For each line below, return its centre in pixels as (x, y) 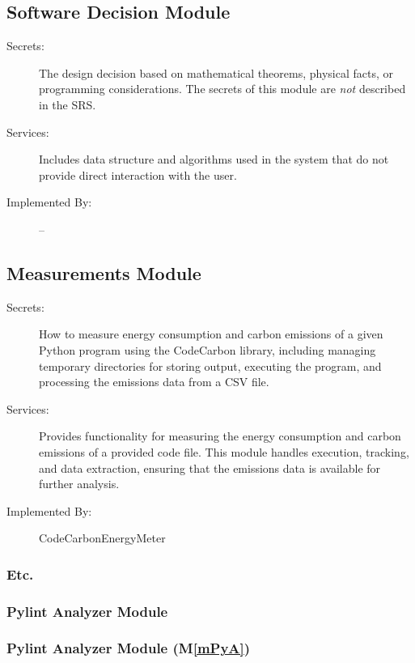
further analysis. (79, 484)
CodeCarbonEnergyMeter (102, 538)
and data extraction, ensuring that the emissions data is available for (210, 467)
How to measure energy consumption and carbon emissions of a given (211, 334)
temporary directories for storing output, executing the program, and (210, 365)
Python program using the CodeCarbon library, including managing (207, 349)
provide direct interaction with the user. (138, 174)
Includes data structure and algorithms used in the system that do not (214, 159)
